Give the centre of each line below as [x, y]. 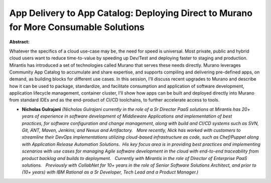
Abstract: [19, 42]
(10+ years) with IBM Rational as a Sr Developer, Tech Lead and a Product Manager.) [110, 172]
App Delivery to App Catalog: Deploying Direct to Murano [131, 13]
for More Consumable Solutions [77, 27]
